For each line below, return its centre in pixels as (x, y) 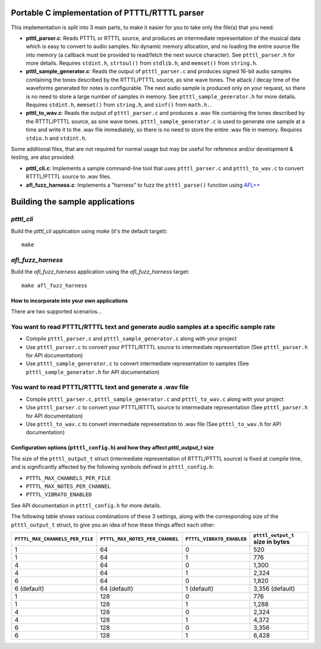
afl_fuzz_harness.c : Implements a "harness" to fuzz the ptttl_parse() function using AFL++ (143, 185)
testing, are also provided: (43, 157)
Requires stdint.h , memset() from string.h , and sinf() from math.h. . (119, 105)
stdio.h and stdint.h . (56, 138)
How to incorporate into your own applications (69, 300)
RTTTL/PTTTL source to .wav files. (69, 177)
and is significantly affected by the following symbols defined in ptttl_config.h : (112, 467)
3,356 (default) (274, 588)
